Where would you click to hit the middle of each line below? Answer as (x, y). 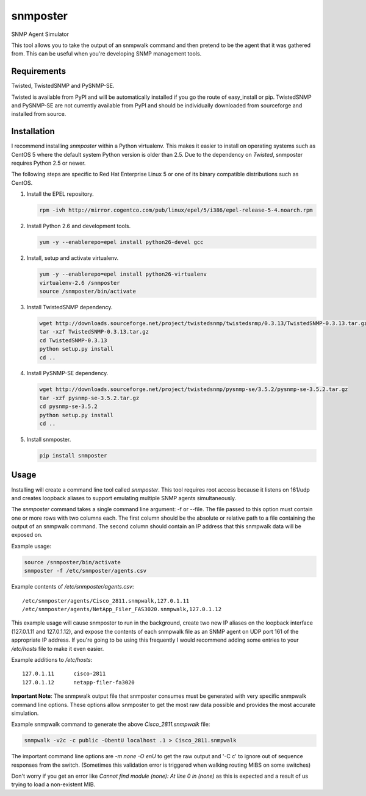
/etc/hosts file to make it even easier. (58, 648)
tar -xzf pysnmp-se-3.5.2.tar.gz (89, 398)
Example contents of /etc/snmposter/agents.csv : (73, 587)
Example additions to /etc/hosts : (52, 659)
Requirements (39, 71)
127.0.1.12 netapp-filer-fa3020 (79, 682)
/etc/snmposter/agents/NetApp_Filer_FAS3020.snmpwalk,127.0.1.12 (122, 609)
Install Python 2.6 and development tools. (79, 226)
